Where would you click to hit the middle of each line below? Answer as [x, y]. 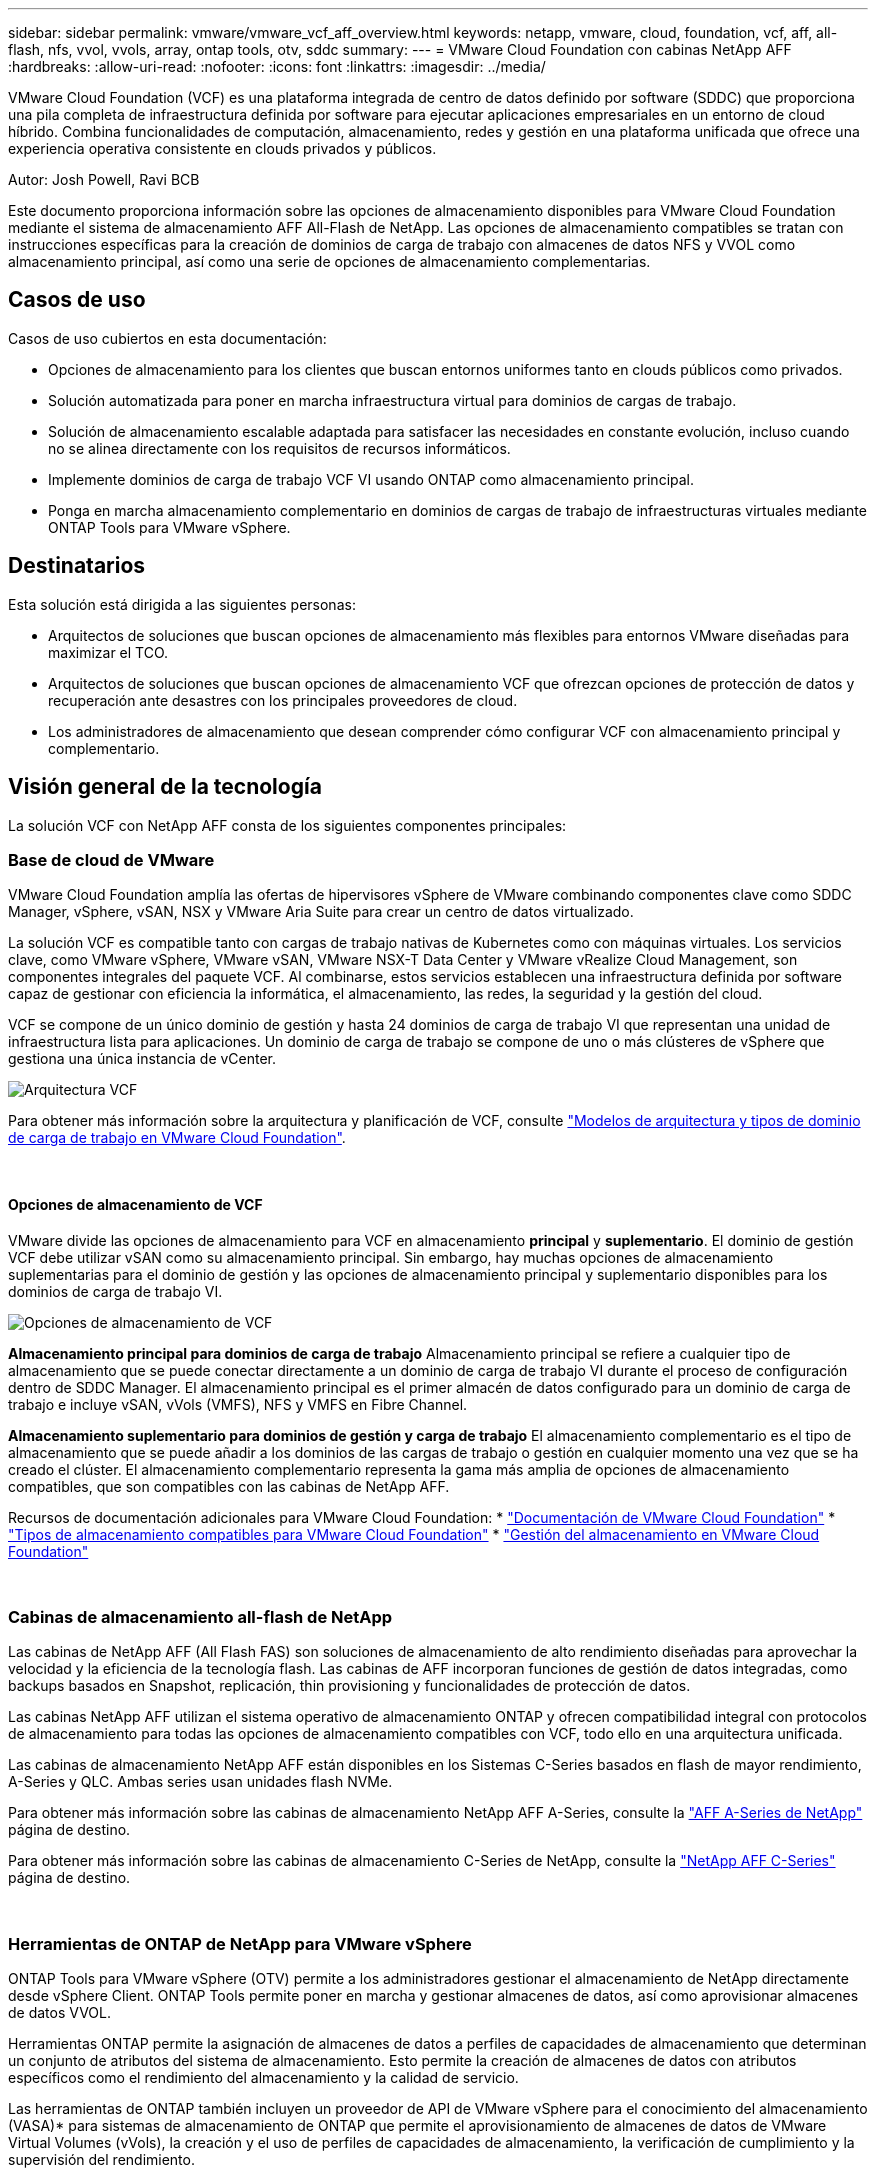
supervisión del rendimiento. [101, 2159]
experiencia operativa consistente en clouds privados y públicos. [222, 148]
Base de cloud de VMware [111, 859]
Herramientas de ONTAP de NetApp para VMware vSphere [240, 1943]
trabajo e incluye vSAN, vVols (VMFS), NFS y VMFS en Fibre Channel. [238, 1404]
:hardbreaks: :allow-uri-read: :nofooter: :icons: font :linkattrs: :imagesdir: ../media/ [277, 66]
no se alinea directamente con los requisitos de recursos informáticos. [279, 448]
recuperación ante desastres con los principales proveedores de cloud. [283, 700]
